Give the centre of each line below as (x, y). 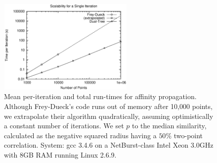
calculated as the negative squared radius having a (80, 135)
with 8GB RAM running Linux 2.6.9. (60, 154)
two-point (188, 135)
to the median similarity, (169, 126)
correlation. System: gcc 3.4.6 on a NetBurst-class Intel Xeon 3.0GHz (109, 145)
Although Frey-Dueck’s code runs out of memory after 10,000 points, (108, 106)
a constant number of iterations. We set (64, 126)
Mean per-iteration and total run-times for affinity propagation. (100, 96)
